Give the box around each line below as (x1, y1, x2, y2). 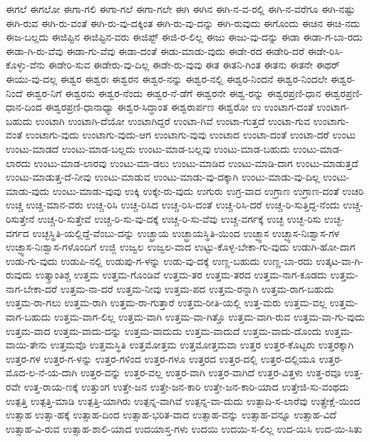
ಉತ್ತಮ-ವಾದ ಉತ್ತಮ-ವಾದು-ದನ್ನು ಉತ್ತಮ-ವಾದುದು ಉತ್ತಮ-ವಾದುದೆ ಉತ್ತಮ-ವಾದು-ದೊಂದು (6, 323, 322, 338)
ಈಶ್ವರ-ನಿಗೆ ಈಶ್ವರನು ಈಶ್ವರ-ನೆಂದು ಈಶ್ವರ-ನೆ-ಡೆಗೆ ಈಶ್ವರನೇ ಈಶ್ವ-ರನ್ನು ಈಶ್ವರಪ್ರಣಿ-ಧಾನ (26, 85, 322, 100)
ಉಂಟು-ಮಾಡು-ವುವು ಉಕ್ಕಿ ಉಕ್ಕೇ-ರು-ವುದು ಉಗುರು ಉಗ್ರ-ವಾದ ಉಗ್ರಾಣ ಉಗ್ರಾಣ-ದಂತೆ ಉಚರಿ (52, 183, 364, 198)
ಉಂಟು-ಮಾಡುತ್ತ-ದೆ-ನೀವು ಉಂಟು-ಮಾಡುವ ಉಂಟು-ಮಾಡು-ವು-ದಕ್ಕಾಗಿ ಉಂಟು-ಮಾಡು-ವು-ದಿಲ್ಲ (6, 169, 320, 184)
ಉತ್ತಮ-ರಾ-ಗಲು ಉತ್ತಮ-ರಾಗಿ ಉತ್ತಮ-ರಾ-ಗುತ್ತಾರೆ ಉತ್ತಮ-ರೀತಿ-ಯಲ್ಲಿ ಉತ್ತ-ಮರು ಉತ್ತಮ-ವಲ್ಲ (6, 295, 327, 310)
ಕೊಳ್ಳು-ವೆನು (6, 57, 46, 72)
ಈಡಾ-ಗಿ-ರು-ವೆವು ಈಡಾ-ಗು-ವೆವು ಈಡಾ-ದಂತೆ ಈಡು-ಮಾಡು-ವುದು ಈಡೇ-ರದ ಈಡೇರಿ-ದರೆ (6, 43, 304, 58)
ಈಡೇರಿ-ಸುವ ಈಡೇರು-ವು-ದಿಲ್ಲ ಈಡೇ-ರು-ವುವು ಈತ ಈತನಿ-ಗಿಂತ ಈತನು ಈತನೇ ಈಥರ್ (48, 57, 340, 72)
